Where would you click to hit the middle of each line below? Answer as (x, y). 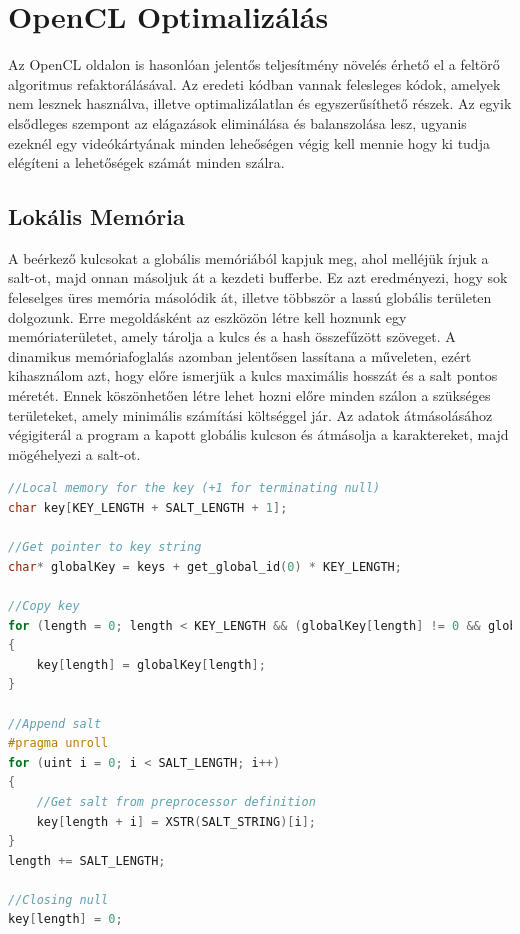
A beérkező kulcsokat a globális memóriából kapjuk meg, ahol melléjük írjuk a (248, 257)
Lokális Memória (96, 216)
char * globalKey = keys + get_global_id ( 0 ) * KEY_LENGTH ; (205, 566)
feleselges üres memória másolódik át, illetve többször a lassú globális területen (250, 297)
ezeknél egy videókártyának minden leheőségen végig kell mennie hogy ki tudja (249, 142)
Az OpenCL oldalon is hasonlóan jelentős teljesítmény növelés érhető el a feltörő (254, 64)
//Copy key (44, 605)
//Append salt (55, 723)
